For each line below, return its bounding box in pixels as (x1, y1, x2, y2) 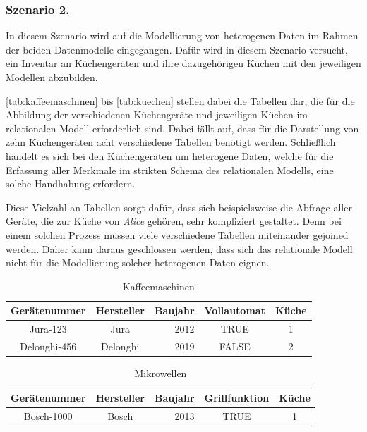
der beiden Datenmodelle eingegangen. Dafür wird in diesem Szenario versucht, (6, 42, 348, 56)
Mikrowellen (134, 366, 187, 381)
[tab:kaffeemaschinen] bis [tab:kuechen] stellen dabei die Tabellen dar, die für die (6, 93, 355, 108)
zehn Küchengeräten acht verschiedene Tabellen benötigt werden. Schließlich (6, 135, 336, 149)
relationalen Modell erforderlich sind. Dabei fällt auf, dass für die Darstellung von (6, 121, 359, 135)
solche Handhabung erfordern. (6, 176, 136, 191)
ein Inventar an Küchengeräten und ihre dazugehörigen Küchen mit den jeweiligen (6, 56, 361, 70)
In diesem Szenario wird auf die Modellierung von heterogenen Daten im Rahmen (6, 28, 359, 43)
